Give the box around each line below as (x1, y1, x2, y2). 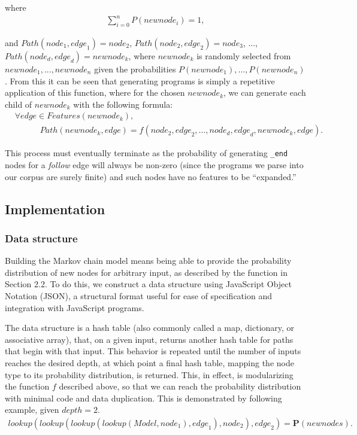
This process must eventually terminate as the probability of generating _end (5, 147, 288, 159)
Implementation (5, 199, 105, 218)
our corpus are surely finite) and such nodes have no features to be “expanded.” (5, 170, 297, 182)
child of (5, 98, 32, 110)
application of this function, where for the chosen (5, 86, 185, 99)
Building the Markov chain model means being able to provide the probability (5, 254, 292, 267)
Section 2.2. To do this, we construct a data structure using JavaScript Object (5, 278, 292, 290)
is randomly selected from (196, 49, 291, 62)
